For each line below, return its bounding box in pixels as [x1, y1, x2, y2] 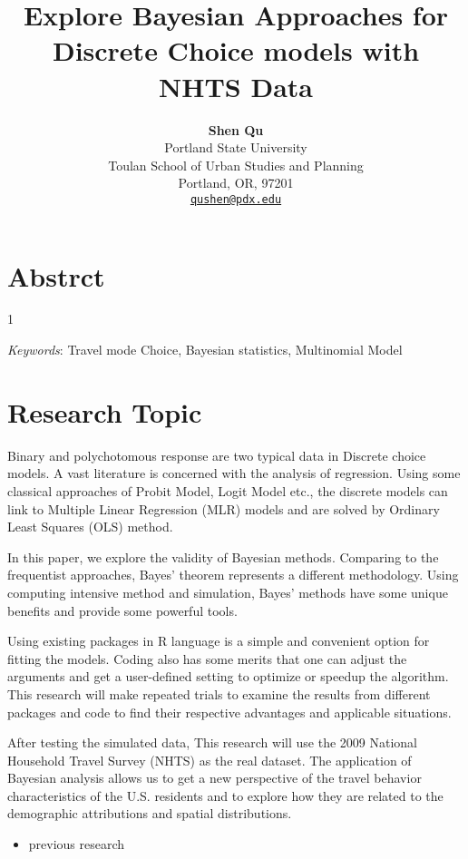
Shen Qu [208, 120, 264, 139]
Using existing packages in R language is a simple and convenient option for [7, 631, 430, 650]
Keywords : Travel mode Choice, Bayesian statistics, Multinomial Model [7, 340, 403, 359]
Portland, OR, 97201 [178, 173, 294, 192]
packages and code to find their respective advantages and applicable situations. [7, 702, 452, 721]
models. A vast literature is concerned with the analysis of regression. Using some [7, 464, 461, 483]
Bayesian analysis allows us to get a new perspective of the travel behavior [7, 768, 422, 787]
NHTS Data [159, 67, 313, 104]
